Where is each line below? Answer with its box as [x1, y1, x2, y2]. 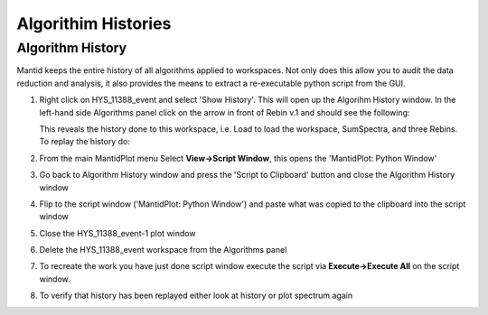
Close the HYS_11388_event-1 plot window [39, 227, 196, 238]
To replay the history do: [39, 136, 131, 147]
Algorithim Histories [16, 14, 172, 33]
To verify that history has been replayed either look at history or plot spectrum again [39, 290, 352, 301]
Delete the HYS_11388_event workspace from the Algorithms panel [39, 245, 287, 255]
